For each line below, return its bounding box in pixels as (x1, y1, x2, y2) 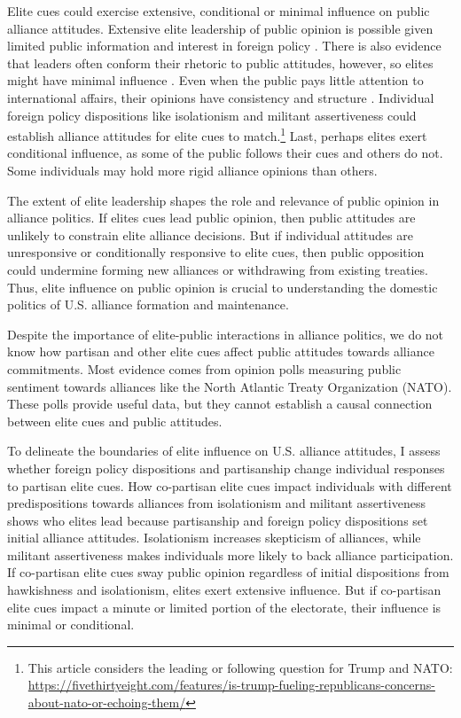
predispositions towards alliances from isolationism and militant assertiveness (7, 494, 426, 512)
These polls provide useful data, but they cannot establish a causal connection (7, 394, 433, 413)
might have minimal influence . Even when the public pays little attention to (7, 71, 424, 90)
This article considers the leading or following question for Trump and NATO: (27, 658, 453, 676)
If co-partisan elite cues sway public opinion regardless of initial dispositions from (7, 563, 449, 581)
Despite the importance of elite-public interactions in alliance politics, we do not (7, 324, 444, 343)
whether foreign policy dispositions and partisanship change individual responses (7, 458, 445, 477)
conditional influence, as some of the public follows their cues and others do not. (7, 144, 443, 162)
